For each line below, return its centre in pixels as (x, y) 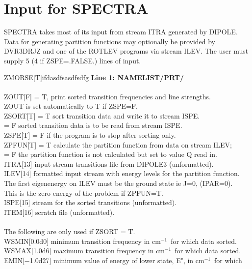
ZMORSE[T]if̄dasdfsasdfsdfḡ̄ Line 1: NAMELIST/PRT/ (94, 77)
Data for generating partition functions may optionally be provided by (110, 41)
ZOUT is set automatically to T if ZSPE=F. (71, 106)
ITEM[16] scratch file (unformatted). (59, 212)
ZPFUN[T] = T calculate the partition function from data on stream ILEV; (118, 144)
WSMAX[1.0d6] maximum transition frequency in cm (85, 251)
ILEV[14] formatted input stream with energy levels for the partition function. (122, 173)
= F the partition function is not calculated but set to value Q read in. (111, 154)
